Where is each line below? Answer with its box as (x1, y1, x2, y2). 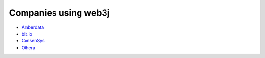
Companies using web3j (9, 7, 110, 18)
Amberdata (21, 24, 44, 30)
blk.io (21, 31, 33, 37)
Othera (21, 44, 35, 51)
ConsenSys (21, 38, 45, 44)
